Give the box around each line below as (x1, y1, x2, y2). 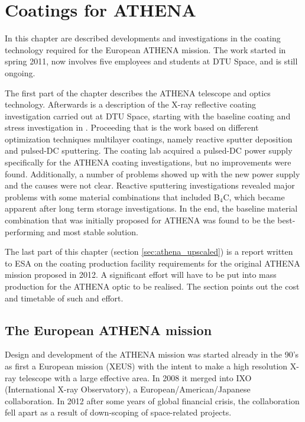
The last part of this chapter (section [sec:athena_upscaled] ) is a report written (5, 245, 293, 258)
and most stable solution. (47, 225, 138, 238)
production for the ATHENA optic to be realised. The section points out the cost (5, 280, 300, 292)
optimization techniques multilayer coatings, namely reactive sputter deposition (5, 132, 293, 145)
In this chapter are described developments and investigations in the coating (5, 32, 281, 44)
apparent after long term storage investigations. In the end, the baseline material (5, 202, 298, 215)
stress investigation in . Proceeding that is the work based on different (5, 121, 259, 134)
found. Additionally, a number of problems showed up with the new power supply (5, 167, 300, 180)
